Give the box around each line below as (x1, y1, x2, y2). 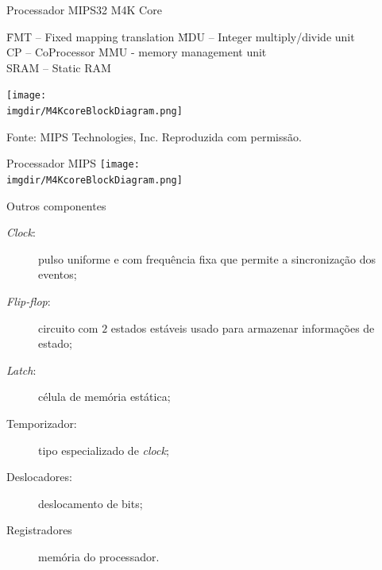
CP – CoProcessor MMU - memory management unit (6, 44, 267, 60)
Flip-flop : (6, 292, 51, 309)
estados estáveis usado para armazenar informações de (110, 319, 375, 336)
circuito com (38, 319, 98, 336)
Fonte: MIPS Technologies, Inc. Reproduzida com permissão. (6, 128, 302, 144)
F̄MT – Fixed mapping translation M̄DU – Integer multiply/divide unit (6, 28, 355, 44)
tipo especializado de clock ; (38, 441, 169, 458)
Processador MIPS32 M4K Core (6, 2, 162, 17)
